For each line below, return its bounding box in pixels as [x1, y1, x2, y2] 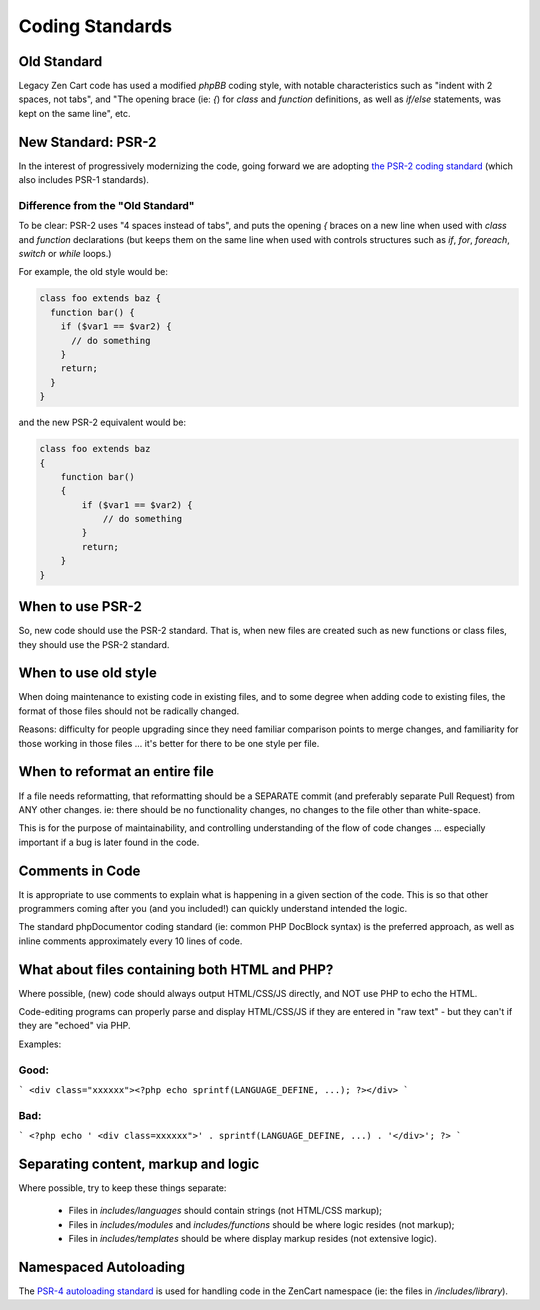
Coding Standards [18, 15, 173, 37]
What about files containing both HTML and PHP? [18, 961, 334, 978]
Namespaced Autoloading [18, 1259, 185, 1276]
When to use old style [18, 665, 157, 682]
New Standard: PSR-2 [18, 133, 157, 150]
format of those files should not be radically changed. [18, 705, 240, 717]
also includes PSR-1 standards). [18, 174, 150, 186]
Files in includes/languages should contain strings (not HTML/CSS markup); [68, 1205, 383, 1217]
